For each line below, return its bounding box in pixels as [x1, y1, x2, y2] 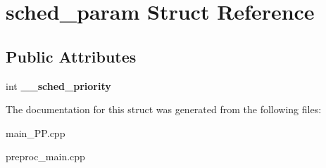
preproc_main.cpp [6, 149, 85, 164]
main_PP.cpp [6, 125, 65, 140]
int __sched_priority [6, 78, 111, 93]
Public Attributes [6, 45, 137, 67]
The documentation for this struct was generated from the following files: [6, 102, 322, 117]
